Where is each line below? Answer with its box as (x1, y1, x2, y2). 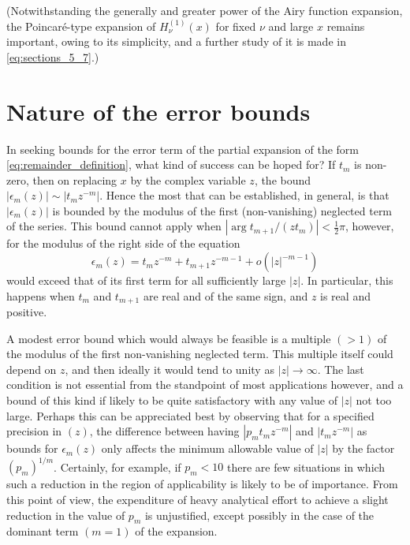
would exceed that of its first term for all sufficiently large (6, 272, 286, 289)
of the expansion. (135, 523, 218, 539)
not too (356, 392, 392, 409)
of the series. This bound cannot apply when (6, 218, 222, 234)
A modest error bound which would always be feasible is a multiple (6, 330, 331, 346)
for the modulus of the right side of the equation (6, 235, 240, 252)
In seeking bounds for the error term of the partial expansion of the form (6, 140, 359, 157)
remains (326, 17, 365, 34)
